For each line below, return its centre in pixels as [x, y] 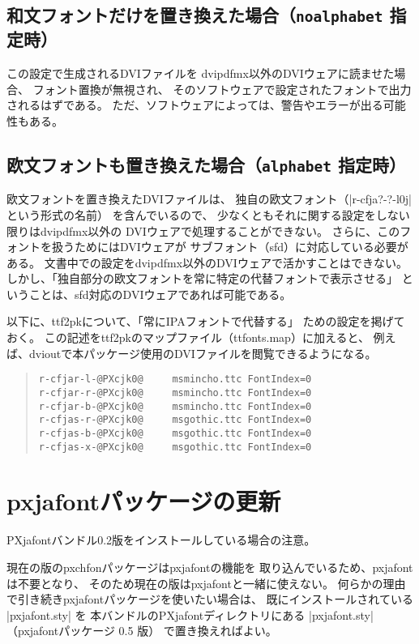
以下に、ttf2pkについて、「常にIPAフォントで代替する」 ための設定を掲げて [206, 321]
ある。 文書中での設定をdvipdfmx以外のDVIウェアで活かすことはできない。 [207, 262]
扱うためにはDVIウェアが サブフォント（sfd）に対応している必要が [230, 247]
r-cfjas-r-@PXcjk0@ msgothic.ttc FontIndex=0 [175, 420]
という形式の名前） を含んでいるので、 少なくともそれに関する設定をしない [208, 214]
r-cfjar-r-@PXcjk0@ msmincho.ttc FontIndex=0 [175, 392]
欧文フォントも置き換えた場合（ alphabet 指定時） [206, 164]
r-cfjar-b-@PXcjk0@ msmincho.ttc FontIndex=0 [175, 406]
